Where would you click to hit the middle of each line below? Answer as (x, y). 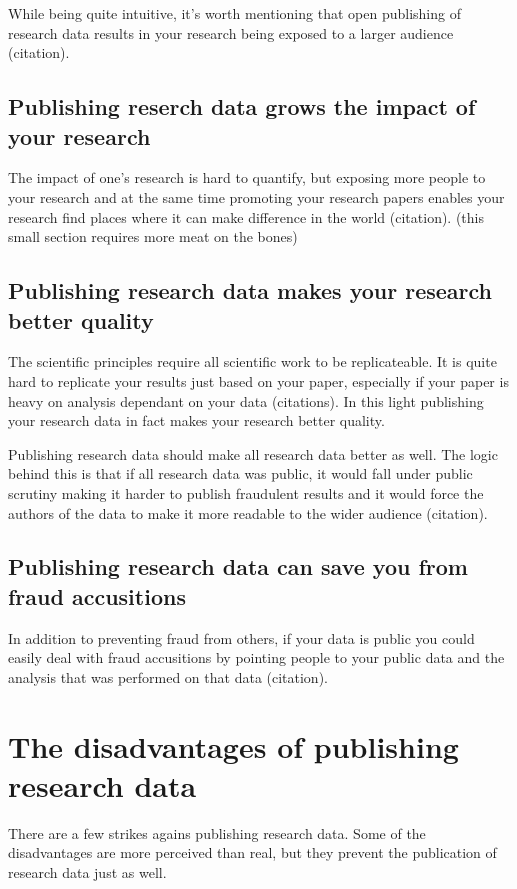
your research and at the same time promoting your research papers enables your (256, 196)
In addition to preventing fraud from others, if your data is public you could (241, 637)
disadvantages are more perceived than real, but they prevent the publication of (252, 852)
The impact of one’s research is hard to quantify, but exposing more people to (247, 177)
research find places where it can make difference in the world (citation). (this (246, 216)
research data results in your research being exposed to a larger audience (231, 32)
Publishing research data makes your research (250, 290)
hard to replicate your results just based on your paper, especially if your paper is (258, 380)
